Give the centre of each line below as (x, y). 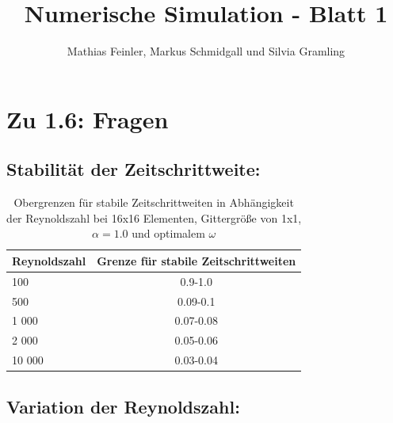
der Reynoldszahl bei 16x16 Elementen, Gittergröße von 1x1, (154, 217)
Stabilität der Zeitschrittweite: (134, 169)
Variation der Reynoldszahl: (123, 406)
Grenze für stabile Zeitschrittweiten (196, 260)
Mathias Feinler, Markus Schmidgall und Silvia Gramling (206, 51)
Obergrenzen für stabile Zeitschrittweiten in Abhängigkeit (154, 202)
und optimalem (168, 233)
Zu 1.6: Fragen (88, 118)
